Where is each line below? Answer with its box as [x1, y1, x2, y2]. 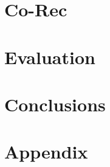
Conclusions [4, 91, 106, 116]
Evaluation [4, 44, 95, 69]
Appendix [4, 139, 88, 164]
